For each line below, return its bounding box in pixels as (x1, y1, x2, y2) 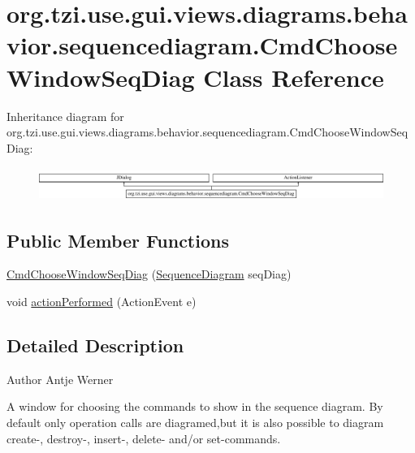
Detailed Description (6, 333, 184, 358)
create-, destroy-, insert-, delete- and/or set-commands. (6, 429, 281, 447)
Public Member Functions (6, 227, 229, 252)
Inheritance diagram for (6, 107, 124, 124)
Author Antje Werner (6, 370, 114, 387)
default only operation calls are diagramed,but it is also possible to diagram (6, 414, 384, 431)
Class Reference (203, 60, 384, 93)
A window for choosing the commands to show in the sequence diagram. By (6, 398, 383, 415)
